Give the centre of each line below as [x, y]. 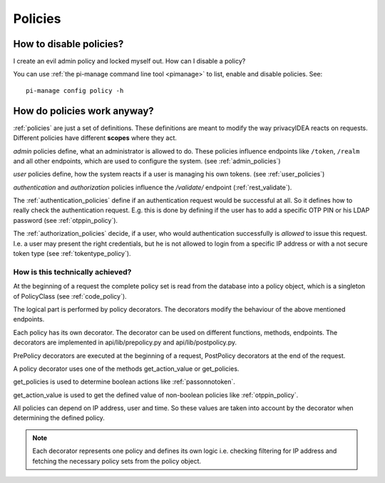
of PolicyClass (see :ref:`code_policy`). [70, 296]
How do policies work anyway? [84, 111]
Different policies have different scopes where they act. [95, 138]
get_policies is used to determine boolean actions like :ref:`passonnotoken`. [124, 382]
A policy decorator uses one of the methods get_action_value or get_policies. [126, 369]
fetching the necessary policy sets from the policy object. [117, 461]
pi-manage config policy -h [75, 90]
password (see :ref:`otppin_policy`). [65, 220]
